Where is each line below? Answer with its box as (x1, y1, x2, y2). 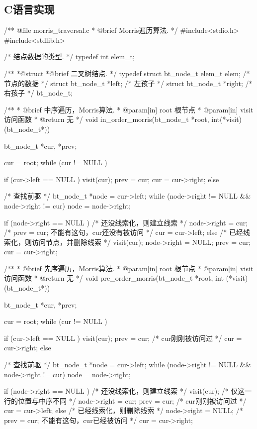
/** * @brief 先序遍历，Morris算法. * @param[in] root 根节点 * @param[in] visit (4, 263, 254, 273)
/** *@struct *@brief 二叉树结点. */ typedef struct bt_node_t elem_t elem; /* (4, 68, 250, 78)
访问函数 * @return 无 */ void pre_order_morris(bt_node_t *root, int (4, 273, 224, 283)
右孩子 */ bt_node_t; (4, 88, 73, 98)
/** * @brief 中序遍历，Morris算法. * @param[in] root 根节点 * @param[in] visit (4, 104, 254, 114)
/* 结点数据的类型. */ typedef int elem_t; (4, 51, 135, 62)
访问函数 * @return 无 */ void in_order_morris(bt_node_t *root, (4, 114, 209, 124)
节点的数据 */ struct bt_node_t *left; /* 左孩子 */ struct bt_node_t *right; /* (4, 78, 253, 88)
